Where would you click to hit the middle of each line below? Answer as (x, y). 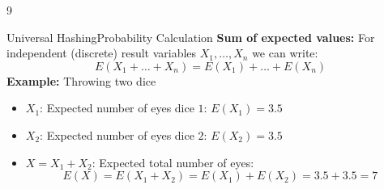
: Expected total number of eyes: (173, 162)
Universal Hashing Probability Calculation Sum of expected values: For (191, 37)
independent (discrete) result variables (102, 53)
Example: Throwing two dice (81, 80)
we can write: (285, 53)
